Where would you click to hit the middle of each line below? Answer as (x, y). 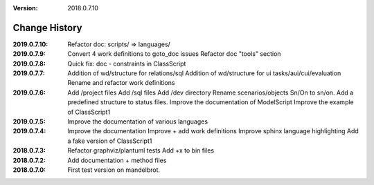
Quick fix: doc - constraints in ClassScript (127, 64)
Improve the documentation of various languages (137, 121)
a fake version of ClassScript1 (110, 141)
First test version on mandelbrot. (114, 170)
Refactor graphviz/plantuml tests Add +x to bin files (141, 150)
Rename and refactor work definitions (121, 83)
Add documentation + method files (117, 160)
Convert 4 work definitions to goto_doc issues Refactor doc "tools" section (174, 54)
